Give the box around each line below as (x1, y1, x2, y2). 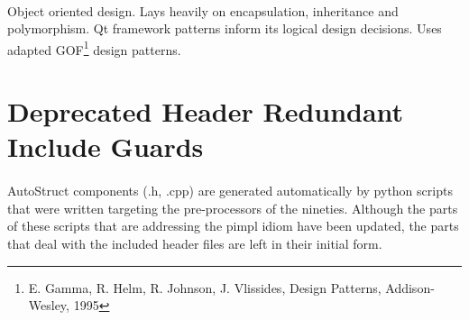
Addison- (385, 278, 435, 297)
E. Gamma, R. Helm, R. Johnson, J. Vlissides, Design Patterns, (28, 278, 382, 297)
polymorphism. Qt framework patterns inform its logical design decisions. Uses (7, 19, 442, 38)
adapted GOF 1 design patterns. (7, 37, 181, 59)
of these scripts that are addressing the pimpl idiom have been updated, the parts (7, 216, 459, 235)
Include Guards (7, 128, 204, 165)
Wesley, (28, 296, 69, 315)
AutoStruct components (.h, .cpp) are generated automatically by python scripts (7, 181, 453, 200)
